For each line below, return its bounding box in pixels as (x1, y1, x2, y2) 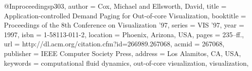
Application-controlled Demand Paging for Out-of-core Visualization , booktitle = (4, 10, 246, 20)
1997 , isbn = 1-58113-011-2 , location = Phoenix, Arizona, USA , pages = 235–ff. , (4, 29, 244, 39)
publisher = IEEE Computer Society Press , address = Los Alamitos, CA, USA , (4, 48, 241, 58)
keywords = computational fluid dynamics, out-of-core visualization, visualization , (4, 57, 249, 68)
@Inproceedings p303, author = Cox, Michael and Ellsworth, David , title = (4, 1, 227, 11)
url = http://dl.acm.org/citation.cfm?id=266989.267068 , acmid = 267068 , (4, 39, 225, 49)
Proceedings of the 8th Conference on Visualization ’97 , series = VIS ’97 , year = (4, 20, 244, 30)
